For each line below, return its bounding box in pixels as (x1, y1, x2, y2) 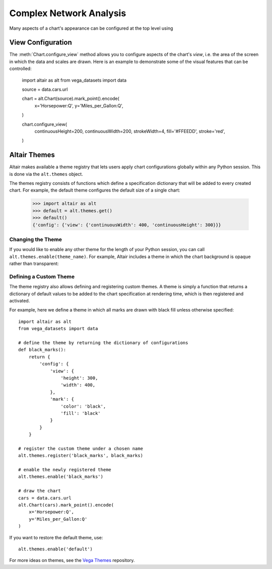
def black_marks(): (18, 347, 66, 353)
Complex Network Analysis (9, 8, 126, 19)
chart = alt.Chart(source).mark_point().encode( (22, 96, 119, 102)
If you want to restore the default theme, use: (9, 534, 103, 540)
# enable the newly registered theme (18, 467, 112, 473)
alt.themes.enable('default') (18, 546, 93, 552)
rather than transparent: (9, 261, 59, 267)
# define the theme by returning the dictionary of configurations (18, 340, 188, 345)
